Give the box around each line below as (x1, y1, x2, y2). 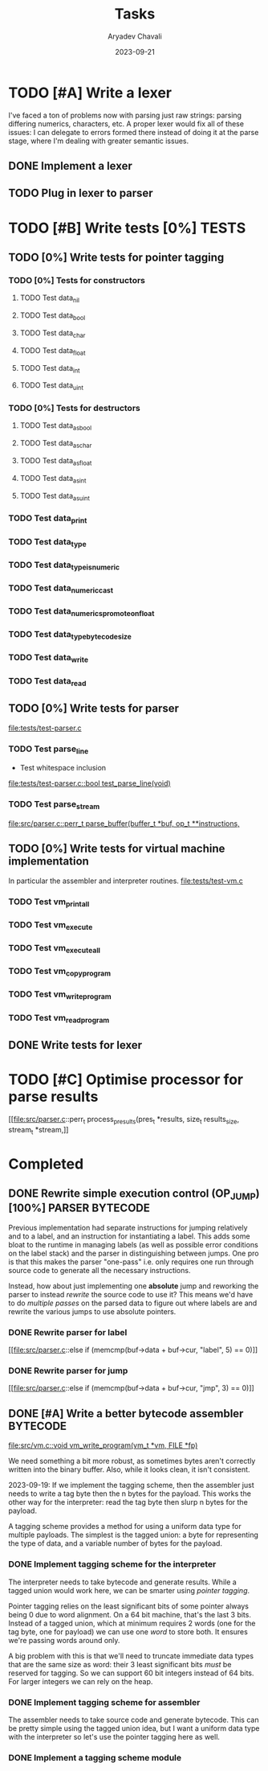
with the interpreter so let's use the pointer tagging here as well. (8, 1732, 221, 1741)
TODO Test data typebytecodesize (8, 629, 132, 642)
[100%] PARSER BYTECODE (8, 1202, 150, 1215)
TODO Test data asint (19, 473, 87, 485)
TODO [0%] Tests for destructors (8, 403, 140, 414)
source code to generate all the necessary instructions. (8, 1265, 191, 1275)
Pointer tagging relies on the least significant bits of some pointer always (8, 1601, 249, 1611)
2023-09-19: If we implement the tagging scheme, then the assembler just (8, 1481, 254, 1490)
